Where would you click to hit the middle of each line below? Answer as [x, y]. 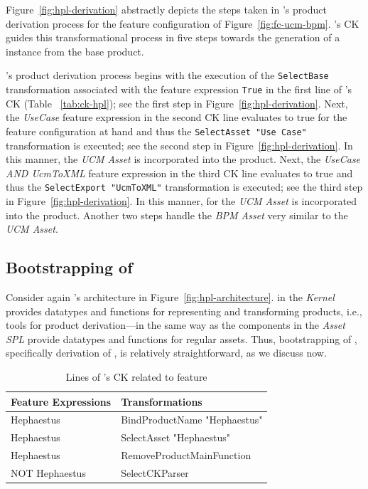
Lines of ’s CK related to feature [136, 376]
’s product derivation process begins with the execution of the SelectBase [167, 75]
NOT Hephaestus [48, 472]
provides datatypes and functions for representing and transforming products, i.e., [184, 311]
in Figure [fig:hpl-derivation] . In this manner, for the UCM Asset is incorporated [182, 200]
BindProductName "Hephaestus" [192, 420]
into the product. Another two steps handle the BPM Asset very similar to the [177, 215]
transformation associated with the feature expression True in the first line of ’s [179, 89]
